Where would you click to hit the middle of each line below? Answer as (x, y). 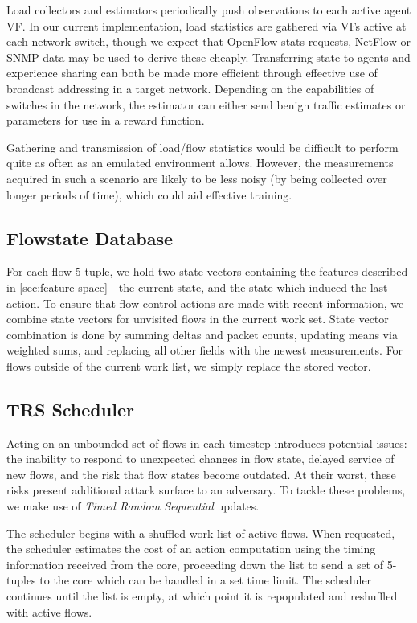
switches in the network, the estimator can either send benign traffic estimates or (206, 104)
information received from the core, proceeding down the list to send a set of (195, 564)
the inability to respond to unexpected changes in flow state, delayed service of (200, 459)
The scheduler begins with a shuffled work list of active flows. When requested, (201, 533)
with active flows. (49, 611)
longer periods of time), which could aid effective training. (149, 194)
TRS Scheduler (70, 409)
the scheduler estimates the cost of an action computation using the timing (191, 549)
